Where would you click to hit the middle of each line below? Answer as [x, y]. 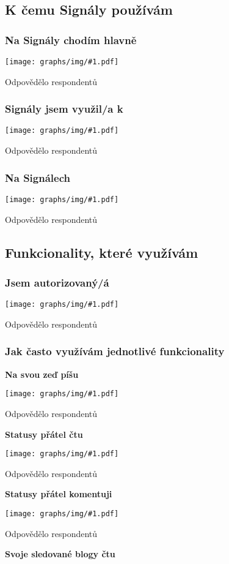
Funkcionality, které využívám [102, 252]
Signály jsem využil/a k [64, 109]
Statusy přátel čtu [44, 434]
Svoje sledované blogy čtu [60, 554]
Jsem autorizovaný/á [57, 282]
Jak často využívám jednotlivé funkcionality [115, 351]
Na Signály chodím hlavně [71, 39]
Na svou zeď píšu [42, 374]
